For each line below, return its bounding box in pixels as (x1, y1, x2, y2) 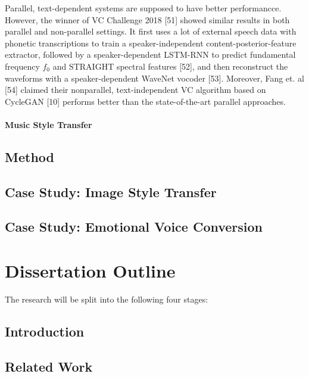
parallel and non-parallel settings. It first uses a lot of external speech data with (5, 25, 296, 38)
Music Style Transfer (5, 118, 92, 130)
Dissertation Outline (5, 258, 176, 283)
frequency (5, 60, 40, 72)
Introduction (5, 322, 85, 340)
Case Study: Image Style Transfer (5, 182, 217, 201)
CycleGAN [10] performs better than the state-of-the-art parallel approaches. (5, 95, 286, 107)
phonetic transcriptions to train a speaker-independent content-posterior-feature (5, 36, 296, 49)
